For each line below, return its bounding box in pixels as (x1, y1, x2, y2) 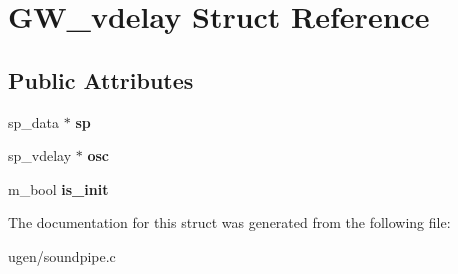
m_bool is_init (8, 178, 109, 199)
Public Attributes (8, 64, 194, 95)
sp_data (8, 111, 60, 132)
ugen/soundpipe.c (8, 245, 116, 266)
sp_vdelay (8, 145, 72, 166)
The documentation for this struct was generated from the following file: (8, 212, 451, 233)
